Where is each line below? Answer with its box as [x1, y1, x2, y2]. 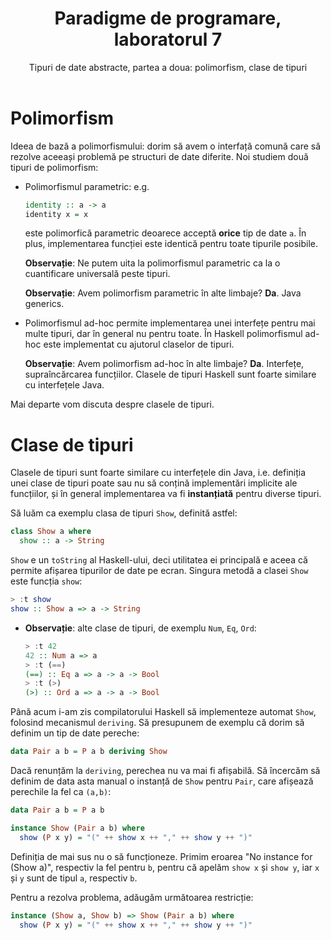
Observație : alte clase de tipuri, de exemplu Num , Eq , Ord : [24, 622, 257, 634]
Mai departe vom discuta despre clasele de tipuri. [10, 398, 215, 411]
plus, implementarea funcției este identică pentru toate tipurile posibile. [24, 238, 318, 250]
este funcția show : [10, 575, 83, 587]
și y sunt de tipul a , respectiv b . [10, 872, 138, 884]
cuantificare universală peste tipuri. [24, 268, 171, 280]
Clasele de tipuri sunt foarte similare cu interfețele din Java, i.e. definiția [10, 467, 307, 479]
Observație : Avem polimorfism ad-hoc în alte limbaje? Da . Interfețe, [24, 358, 305, 370]
